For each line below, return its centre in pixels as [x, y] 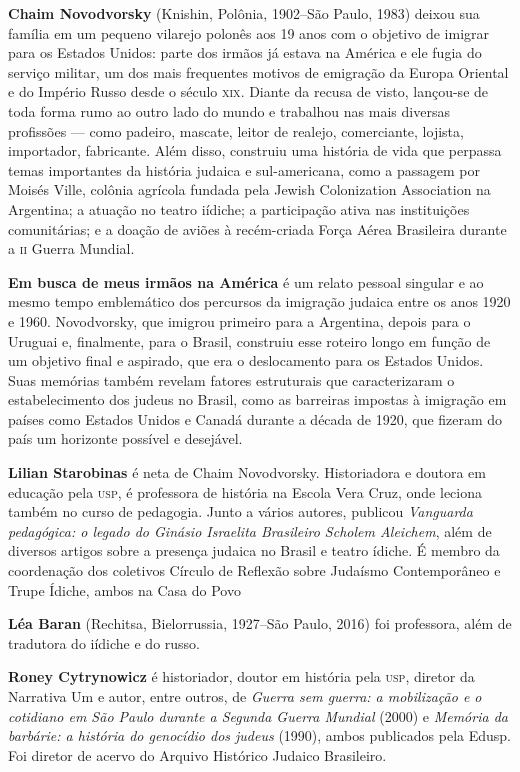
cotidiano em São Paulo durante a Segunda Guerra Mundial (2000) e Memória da [258, 715]
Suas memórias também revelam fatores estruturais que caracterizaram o [231, 379]
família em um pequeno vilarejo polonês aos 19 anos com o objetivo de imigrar [248, 32]
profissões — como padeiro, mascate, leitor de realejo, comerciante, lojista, [236, 130]
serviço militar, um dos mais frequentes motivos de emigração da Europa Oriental [258, 71]
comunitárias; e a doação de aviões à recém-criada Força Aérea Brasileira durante [257, 228]
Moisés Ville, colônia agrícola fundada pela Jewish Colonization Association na [249, 189]
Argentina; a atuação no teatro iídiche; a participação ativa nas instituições [239, 208]
